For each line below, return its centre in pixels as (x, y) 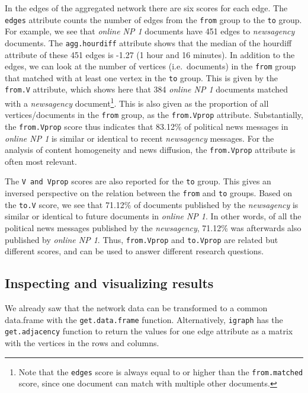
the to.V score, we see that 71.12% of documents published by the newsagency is (152, 204)
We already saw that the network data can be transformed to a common (136, 308)
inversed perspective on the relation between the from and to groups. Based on (149, 193)
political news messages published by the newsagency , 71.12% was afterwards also (153, 228)
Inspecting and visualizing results (109, 283)
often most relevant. (41, 161)
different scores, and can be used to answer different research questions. (134, 251)
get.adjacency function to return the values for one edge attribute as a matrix (149, 331)
